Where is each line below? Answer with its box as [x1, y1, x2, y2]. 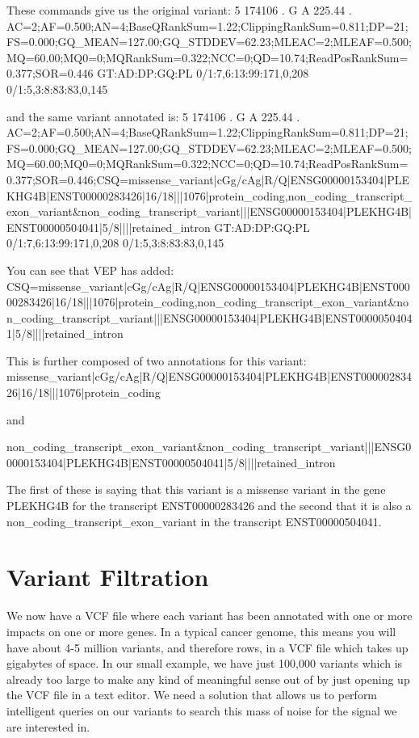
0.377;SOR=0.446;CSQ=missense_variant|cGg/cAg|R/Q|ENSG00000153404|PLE [6, 171, 410, 188]
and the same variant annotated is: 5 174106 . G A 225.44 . [6, 108, 300, 124]
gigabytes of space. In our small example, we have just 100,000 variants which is [6, 655, 403, 672]
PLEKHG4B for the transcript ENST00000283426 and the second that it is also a [6, 497, 412, 514]
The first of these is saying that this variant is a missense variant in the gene [6, 481, 386, 498]
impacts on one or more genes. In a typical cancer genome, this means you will [6, 622, 396, 639]
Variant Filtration [6, 560, 209, 593]
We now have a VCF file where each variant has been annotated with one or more [6, 607, 413, 624]
